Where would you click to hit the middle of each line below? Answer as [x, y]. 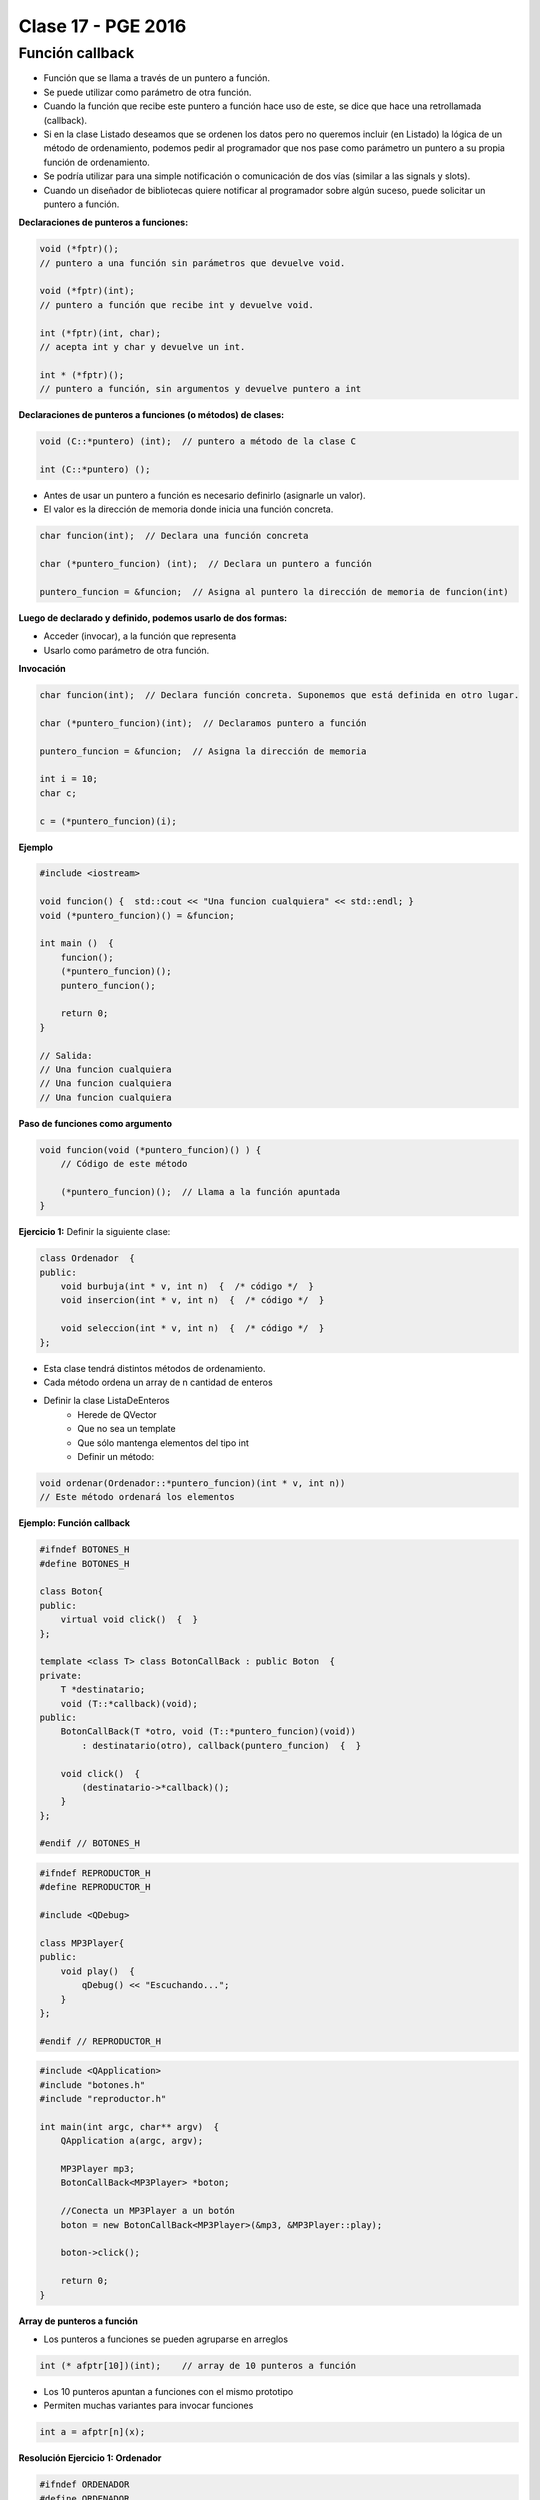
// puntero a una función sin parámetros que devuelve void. [192, 263]
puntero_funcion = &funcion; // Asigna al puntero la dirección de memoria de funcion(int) [274, 591]
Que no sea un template [126, 1429]
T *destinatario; [103, 1689]
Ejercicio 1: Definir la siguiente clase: [94, 1232]
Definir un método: [116, 1456]
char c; [58, 793]
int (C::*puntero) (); [95, 469]
